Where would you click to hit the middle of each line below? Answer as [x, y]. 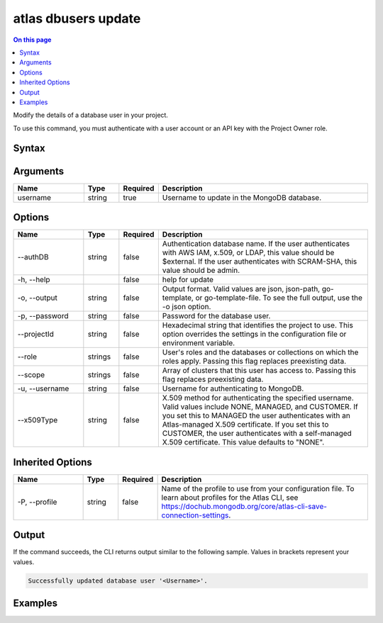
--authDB [33, 257]
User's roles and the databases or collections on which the [260, 352]
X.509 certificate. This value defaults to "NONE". [243, 442]
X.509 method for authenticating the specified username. [258, 398]
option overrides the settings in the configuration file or [254, 335]
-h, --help [34, 280]
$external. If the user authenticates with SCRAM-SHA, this [260, 262]
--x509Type [38, 420]
